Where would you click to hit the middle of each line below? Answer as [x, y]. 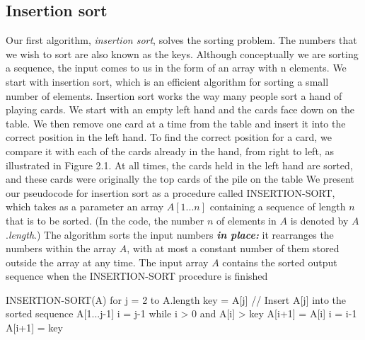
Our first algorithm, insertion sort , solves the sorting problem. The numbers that [181, 40]
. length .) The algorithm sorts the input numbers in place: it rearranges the [170, 234]
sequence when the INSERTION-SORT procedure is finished [137, 276]
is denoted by [319, 220]
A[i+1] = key [34, 328]
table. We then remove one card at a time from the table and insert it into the [176, 123]
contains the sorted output [280, 262]
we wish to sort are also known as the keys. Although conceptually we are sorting [182, 53]
